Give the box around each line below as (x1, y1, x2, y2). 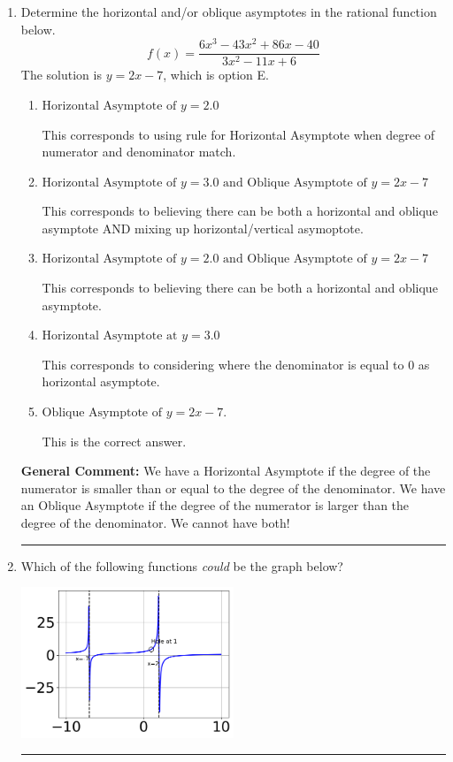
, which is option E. (163, 65, 269, 84)
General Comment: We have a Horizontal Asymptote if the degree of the (20, 461, 431, 480)
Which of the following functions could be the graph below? (20, 556, 343, 575)
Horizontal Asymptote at (42, 330, 178, 343)
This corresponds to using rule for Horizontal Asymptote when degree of (42, 125, 435, 143)
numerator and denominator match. (42, 142, 236, 161)
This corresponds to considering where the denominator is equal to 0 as (42, 354, 430, 373)
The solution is (20, 65, 102, 84)
